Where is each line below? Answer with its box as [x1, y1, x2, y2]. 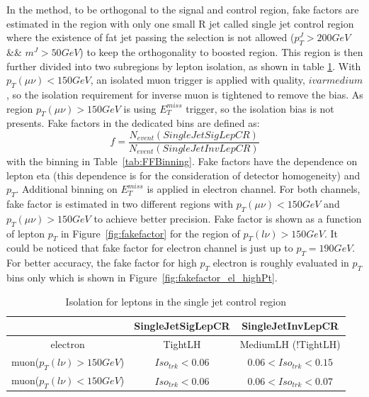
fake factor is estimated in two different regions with [6, 196, 233, 211]
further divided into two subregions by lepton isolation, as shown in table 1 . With [6, 58, 361, 73]
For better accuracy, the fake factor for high [6, 255, 197, 270]
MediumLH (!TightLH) [239, 337, 341, 352]
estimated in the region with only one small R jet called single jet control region [6, 16, 354, 30]
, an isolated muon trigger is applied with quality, [90, 72, 305, 87]
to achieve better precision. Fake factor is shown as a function [93, 211, 362, 225]
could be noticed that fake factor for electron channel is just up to [6, 240, 293, 255]
